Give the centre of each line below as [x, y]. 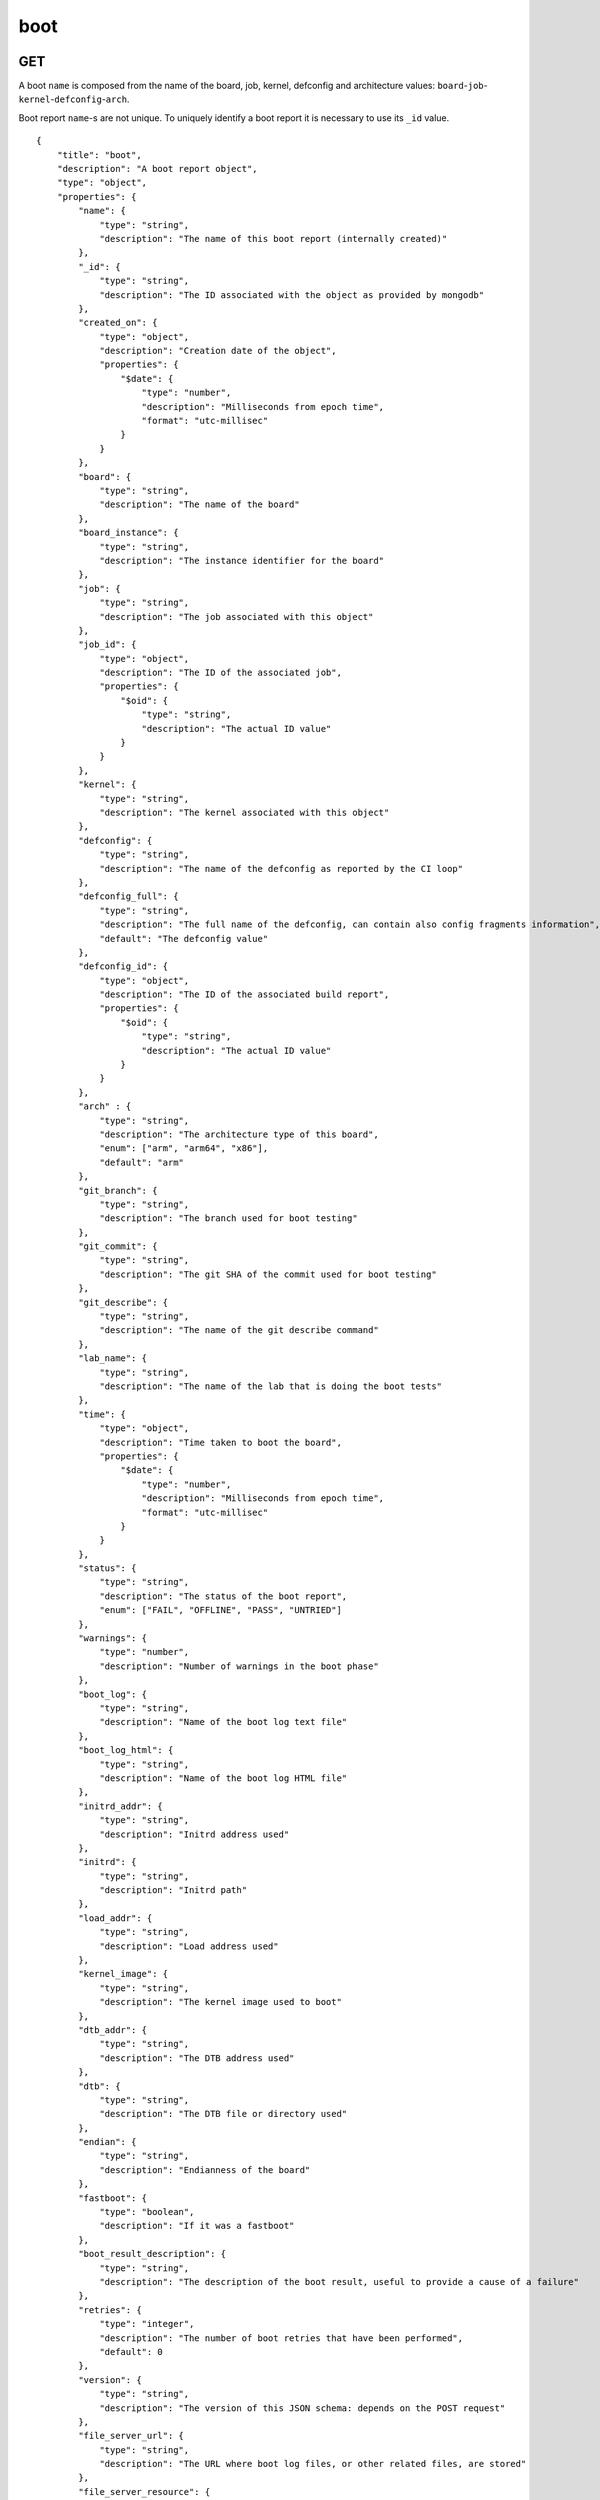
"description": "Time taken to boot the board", [220, 1442]
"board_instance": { [128, 533]
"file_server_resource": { [144, 2491]
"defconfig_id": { [123, 966]
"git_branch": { [118, 1190]
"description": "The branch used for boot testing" [229, 1218]
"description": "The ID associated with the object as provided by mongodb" [292, 294]
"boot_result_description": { [152, 2254]
